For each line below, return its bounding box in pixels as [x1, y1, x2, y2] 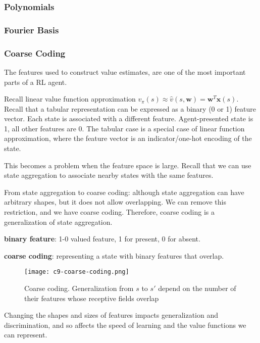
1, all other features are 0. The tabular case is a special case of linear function [4, 123, 245, 133]
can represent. [4, 329, 47, 340]
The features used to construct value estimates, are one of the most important [4, 66, 246, 77]
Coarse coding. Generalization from [24, 283, 134, 293]
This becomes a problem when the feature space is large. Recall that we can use [4, 160, 251, 170]
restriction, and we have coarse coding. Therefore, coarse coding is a [4, 207, 215, 217]
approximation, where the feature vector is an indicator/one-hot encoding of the [4, 133, 252, 143]
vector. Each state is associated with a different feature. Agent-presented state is [4, 113, 253, 124]
